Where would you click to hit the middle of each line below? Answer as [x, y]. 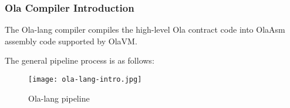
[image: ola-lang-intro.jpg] [85, 79]
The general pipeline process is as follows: [80, 60]
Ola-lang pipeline [59, 98]
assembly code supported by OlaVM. [71, 41]
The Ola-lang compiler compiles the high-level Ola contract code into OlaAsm [145, 29]
